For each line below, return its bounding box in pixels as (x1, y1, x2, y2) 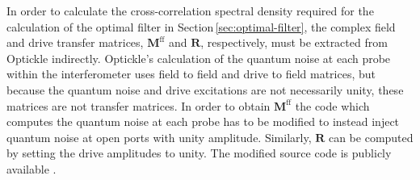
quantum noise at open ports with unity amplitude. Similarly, (6, 128, 312, 145)
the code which (295, 97, 370, 114)
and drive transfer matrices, (6, 34, 144, 51)
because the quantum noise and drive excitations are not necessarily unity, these (6, 81, 404, 98)
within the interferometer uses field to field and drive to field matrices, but (6, 65, 376, 82)
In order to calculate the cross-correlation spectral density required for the (6, 2, 374, 19)
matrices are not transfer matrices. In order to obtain (6, 97, 271, 114)
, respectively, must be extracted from (200, 34, 388, 51)
